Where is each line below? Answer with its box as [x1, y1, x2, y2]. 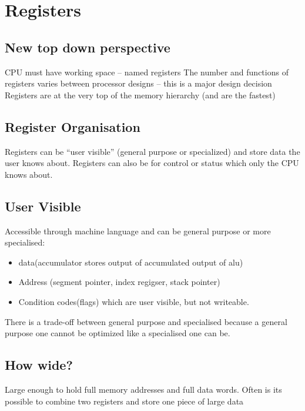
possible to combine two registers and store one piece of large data [5, 395, 244, 407]
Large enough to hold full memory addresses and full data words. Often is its [5, 383, 282, 395]
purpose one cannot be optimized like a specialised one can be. [5, 327, 230, 339]
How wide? [5, 356, 73, 374]
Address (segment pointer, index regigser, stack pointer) [18, 276, 220, 288]
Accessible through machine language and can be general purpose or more [5, 224, 271, 237]
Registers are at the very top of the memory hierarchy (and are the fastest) [5, 88, 276, 101]
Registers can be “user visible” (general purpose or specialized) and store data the [5, 145, 300, 157]
